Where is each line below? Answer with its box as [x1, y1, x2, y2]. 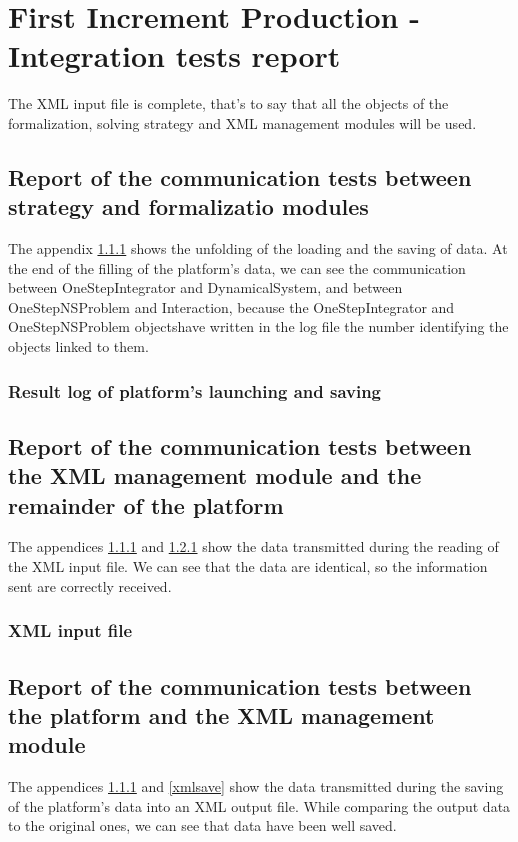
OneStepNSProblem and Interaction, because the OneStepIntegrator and [8, 296, 455, 317]
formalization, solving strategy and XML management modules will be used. [8, 112, 477, 133]
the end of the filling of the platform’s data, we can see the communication [8, 257, 466, 278]
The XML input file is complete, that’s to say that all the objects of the [8, 93, 449, 114]
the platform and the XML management [8, 699, 435, 730]
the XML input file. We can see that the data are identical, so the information [8, 556, 488, 577]
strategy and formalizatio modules [8, 191, 369, 222]
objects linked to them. [8, 336, 149, 357]
